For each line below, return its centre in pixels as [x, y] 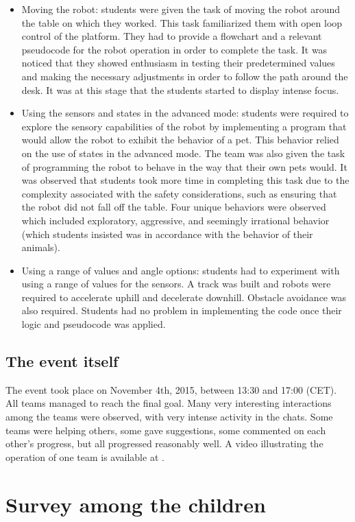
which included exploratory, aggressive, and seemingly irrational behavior [175, 220]
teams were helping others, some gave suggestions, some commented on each [166, 430]
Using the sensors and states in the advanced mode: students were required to [185, 113]
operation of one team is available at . [85, 456]
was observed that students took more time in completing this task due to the [185, 180]
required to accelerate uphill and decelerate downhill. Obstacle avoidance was [184, 297]
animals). [41, 247]
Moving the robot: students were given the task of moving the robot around [181, 9]
